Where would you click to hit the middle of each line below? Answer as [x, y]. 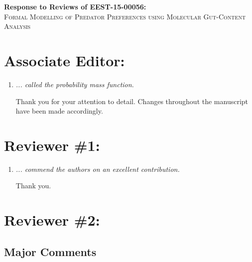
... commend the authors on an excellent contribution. [98, 169]
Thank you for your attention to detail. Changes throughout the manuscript [132, 101]
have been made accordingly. [59, 111]
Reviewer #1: [52, 145]
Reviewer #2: [52, 220]
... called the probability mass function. [75, 84]
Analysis [17, 26]
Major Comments [50, 251]
